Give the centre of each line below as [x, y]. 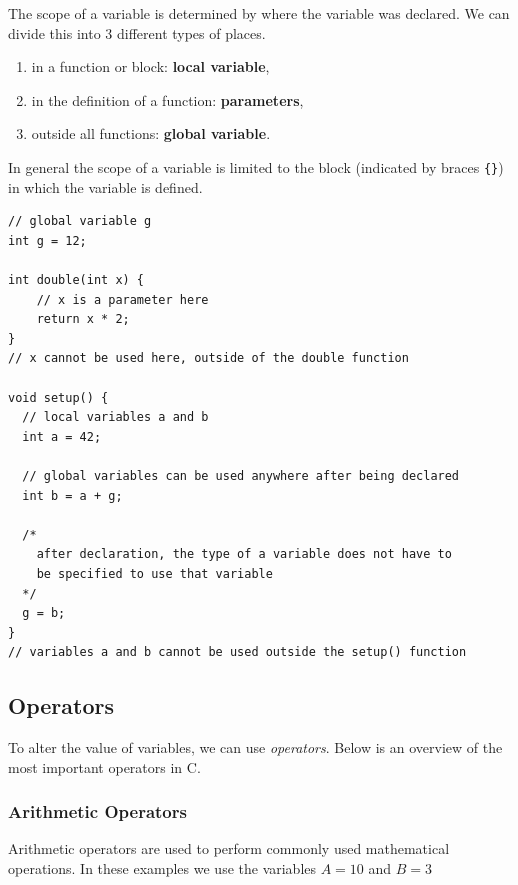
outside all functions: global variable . [151, 133]
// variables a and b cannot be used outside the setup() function [237, 652]
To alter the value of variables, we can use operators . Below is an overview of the [255, 747]
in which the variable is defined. [105, 186]
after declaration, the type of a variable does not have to [244, 554]
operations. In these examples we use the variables [162, 868]
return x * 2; [83, 319]
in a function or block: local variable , [150, 66]
